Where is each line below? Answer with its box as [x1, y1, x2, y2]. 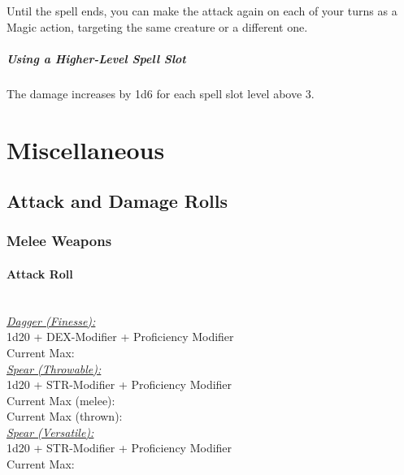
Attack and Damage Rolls [7, 188, 228, 214]
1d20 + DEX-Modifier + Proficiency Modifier [7, 328, 234, 345]
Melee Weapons [7, 231, 112, 251]
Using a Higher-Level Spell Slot [7, 50, 186, 67]
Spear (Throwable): [7, 360, 102, 377]
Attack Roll [7, 265, 73, 282]
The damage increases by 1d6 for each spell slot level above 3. [7, 84, 315, 101]
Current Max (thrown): [7, 408, 123, 425]
